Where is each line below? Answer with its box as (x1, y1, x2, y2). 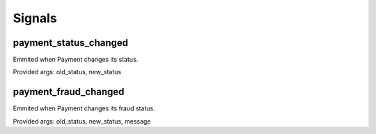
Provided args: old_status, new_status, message (13, 117, 151, 125)
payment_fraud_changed (13, 86, 125, 98)
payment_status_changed (13, 37, 129, 49)
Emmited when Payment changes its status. (13, 56, 139, 64)
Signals (13, 10, 57, 26)
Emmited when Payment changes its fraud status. (13, 104, 156, 112)
